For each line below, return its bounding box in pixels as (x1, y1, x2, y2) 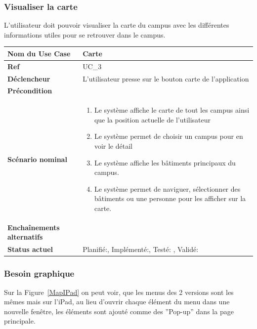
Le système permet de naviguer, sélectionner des (94, 183, 241, 194)
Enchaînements (7, 222, 60, 232)
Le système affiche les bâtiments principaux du (94, 157, 236, 167)
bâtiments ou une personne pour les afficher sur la (94, 193, 246, 204)
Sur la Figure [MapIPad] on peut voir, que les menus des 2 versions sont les (4, 287, 234, 297)
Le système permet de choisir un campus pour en (94, 131, 243, 141)
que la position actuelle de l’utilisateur (94, 114, 211, 124)
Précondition (7, 85, 52, 96)
